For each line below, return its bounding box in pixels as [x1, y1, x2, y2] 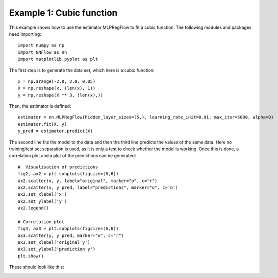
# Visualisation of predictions [18, 164, 98, 170]
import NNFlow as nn [18, 49, 67, 55]
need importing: [9, 31, 42, 37]
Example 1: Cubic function [9, 7, 118, 18]
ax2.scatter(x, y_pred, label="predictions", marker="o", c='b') [18, 185, 178, 190]
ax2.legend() [18, 206, 49, 211]
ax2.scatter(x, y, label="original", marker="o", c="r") [18, 178, 158, 184]
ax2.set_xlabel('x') [18, 191, 67, 197]
